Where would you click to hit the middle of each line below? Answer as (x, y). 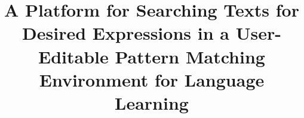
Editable (73, 56)
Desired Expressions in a (126, 33)
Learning (152, 102)
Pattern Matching (190, 56)
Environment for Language (152, 79)
